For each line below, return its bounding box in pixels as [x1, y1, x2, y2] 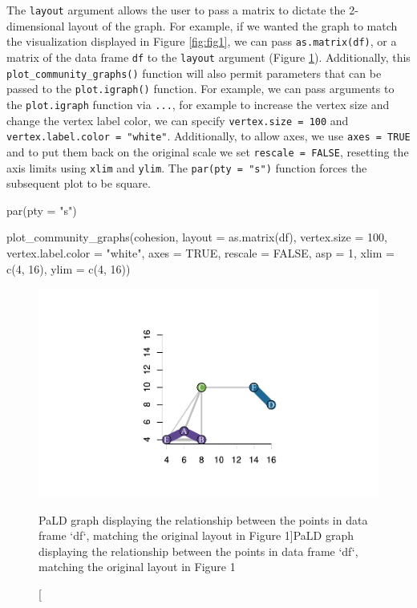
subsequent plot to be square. [6, 175, 151, 192]
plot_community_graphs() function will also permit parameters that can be [6, 64, 382, 81]
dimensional [6, 17, 65, 34]
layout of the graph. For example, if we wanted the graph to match [68, 17, 398, 34]
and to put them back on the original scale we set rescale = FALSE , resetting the [6, 143, 409, 160]
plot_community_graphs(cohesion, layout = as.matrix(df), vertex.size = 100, [6, 229, 387, 245]
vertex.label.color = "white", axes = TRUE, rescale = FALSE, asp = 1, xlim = [6, 244, 395, 261]
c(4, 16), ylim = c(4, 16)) [6, 260, 131, 277]
